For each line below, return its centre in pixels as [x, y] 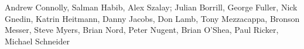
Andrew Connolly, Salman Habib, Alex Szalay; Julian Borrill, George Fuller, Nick [151, 7]
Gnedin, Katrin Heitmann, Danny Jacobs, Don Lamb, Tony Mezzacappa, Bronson [152, 18]
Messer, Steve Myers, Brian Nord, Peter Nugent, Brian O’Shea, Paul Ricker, [142, 30]
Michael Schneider [37, 41]
